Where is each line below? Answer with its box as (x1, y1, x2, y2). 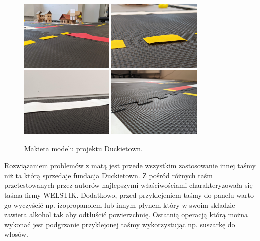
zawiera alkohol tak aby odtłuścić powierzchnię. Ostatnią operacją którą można (4, 209, 248, 220)
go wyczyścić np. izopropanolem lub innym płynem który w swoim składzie (4, 199, 235, 210)
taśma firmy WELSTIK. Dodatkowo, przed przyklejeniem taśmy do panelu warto (4, 189, 254, 200)
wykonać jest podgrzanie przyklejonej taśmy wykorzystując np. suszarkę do (4, 219, 235, 229)
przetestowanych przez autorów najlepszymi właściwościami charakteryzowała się (4, 180, 253, 190)
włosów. (4, 229, 28, 239)
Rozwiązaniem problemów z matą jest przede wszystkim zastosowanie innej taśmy (4, 160, 256, 171)
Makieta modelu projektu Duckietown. (24, 143, 143, 153)
